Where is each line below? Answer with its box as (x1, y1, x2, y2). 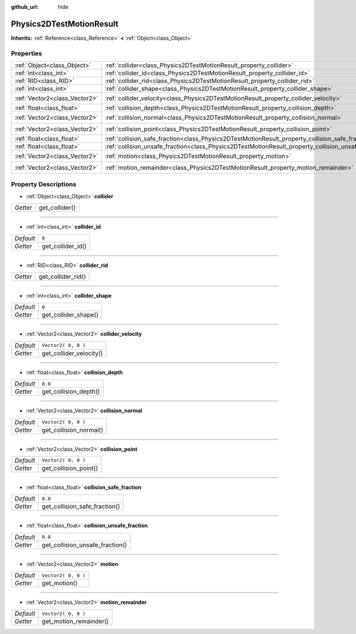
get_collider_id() (42, 242, 87, 250)
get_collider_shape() (42, 311, 99, 319)
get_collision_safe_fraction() (42, 502, 120, 511)
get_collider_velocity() (42, 349, 103, 357)
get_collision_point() (42, 464, 98, 472)
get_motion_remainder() (42, 617, 109, 626)
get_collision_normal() (42, 426, 104, 434)
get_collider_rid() (39, 272, 86, 281)
